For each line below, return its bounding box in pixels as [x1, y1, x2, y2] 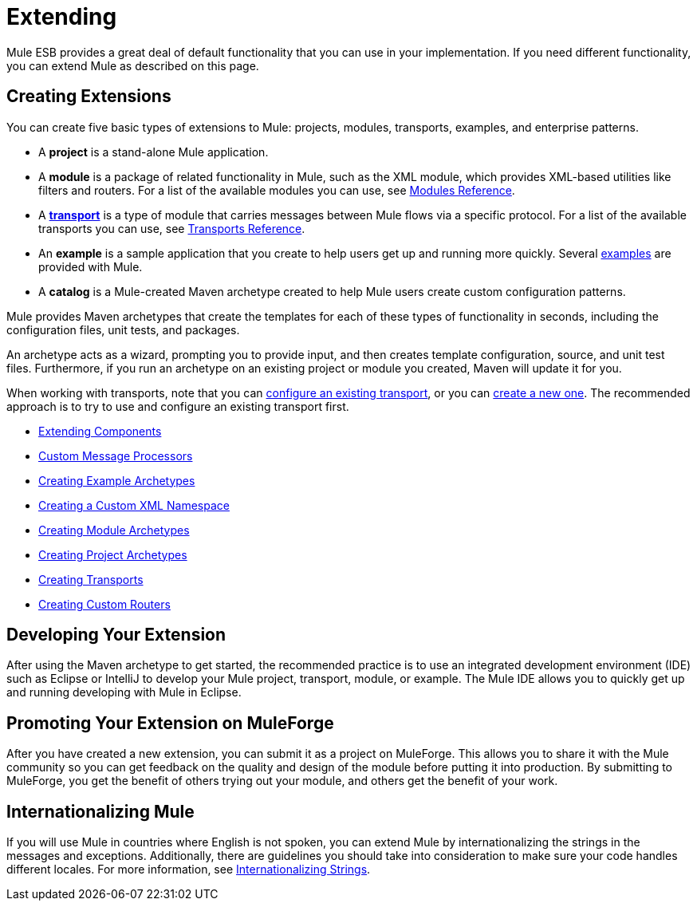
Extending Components [38, 424, 162, 438]
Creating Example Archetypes [38, 473, 195, 487]
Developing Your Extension [6, 625, 226, 645]
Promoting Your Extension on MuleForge [6, 712, 334, 733]
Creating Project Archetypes [38, 547, 187, 562]
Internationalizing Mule [6, 801, 195, 822]
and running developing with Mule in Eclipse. [6, 685, 242, 700]
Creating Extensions [6, 86, 171, 107]
